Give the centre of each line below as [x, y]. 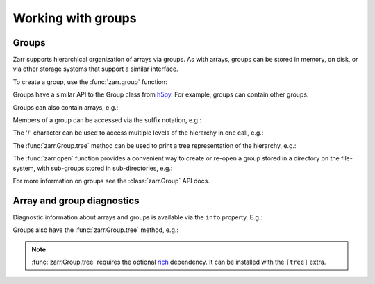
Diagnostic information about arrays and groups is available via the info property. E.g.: [138, 217]
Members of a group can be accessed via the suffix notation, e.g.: [107, 120]
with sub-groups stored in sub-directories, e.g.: [105, 168]
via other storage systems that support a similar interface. [95, 69]
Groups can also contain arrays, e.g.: [66, 107]
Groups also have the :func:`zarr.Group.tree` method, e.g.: [96, 230]
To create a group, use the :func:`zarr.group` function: [90, 82]
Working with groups [75, 18]
